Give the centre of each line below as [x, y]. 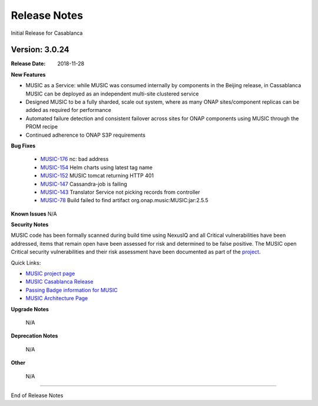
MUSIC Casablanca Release [59, 282]
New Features [28, 74]
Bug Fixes [23, 146]
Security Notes [30, 225]
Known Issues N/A [34, 214]
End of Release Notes [37, 395]
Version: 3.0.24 [40, 50]
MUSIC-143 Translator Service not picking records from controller [120, 192]
